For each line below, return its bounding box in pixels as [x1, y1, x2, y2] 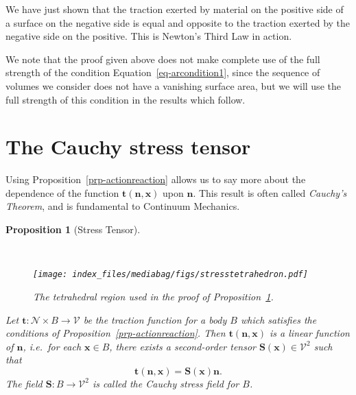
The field [5, 376, 43, 390]
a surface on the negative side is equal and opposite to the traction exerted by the [5, 15, 351, 29]
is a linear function [270, 326, 350, 340]
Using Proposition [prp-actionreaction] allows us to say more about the [5, 172, 306, 187]
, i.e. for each [23, 339, 82, 353]
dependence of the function [5, 185, 119, 200]
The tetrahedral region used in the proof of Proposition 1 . [33, 289, 274, 303]
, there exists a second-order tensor [109, 339, 256, 353]
